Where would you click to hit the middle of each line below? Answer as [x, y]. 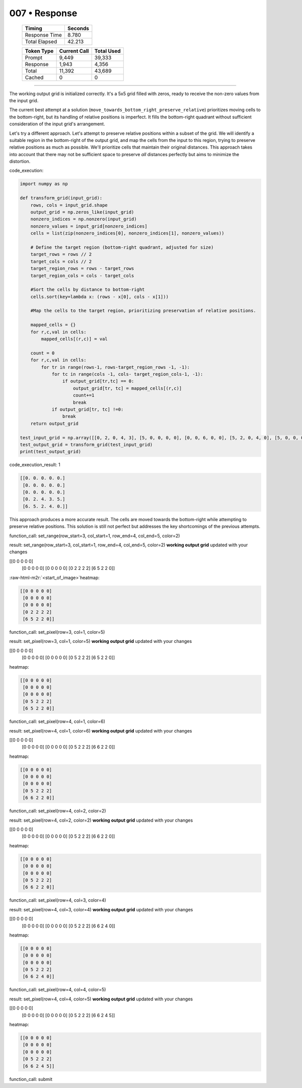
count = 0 [43, 353]
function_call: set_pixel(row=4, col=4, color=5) [58, 990]
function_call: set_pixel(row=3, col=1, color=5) [57, 632]
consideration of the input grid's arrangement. [57, 124]
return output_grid [55, 423]
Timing [33, 28]
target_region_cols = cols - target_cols [82, 275]
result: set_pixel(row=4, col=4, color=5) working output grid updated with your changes [101, 999]
